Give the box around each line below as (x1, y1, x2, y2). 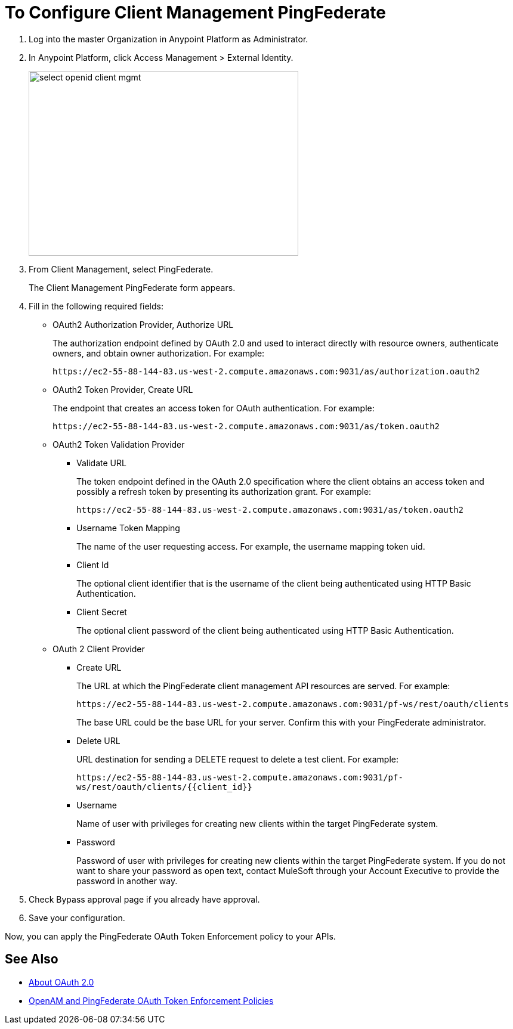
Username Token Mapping (76, 522, 180, 533)
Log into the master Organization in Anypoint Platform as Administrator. (29, 33, 308, 44)
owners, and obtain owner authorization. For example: (52, 348, 265, 358)
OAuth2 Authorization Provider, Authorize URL (52, 319, 234, 330)
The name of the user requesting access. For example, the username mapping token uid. (76, 541, 425, 551)
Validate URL (76, 457, 126, 468)
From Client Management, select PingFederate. (29, 264, 214, 274)
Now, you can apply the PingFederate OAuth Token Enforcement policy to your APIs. (5, 931, 336, 941)
